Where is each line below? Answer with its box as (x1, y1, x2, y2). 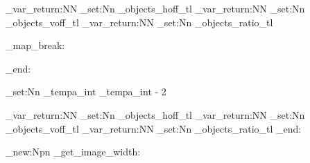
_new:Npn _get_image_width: (6, 144, 141, 159)
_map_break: (6, 38, 65, 52)
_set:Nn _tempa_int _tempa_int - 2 (6, 84, 166, 99)
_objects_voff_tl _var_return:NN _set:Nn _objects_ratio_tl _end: (6, 121, 302, 135)
